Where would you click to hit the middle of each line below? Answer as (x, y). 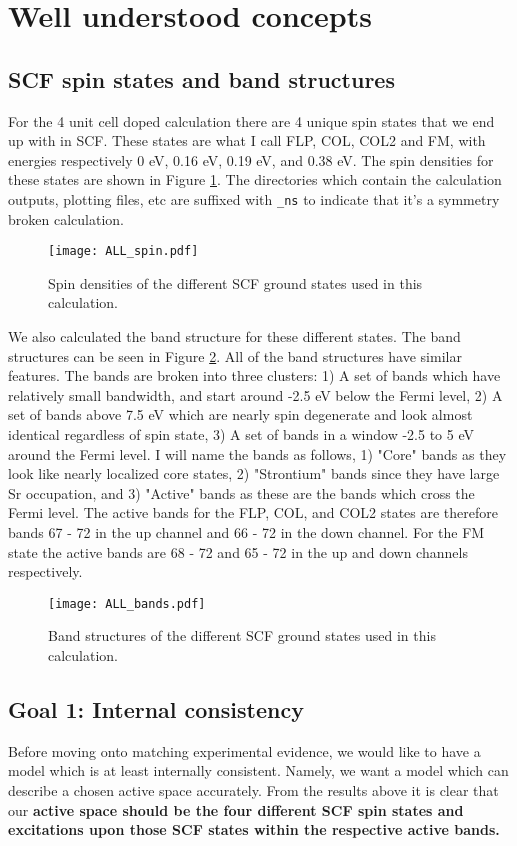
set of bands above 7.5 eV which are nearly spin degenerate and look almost (240, 414)
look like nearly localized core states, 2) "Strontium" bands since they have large (254, 473)
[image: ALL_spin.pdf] (123, 251)
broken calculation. (66, 218)
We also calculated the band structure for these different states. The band (234, 336)
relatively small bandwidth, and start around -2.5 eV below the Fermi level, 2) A (255, 394)
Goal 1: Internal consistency (156, 709)
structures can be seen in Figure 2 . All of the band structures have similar (235, 355)
